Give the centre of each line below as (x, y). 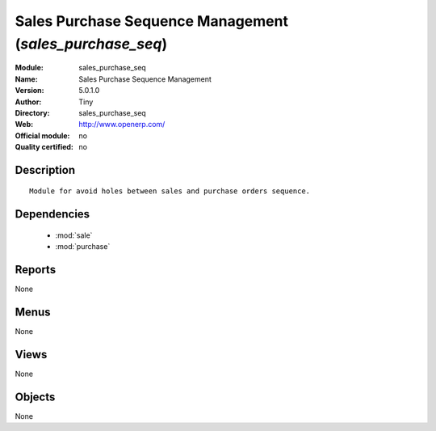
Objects (35, 397)
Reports (36, 270)
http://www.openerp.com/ (122, 125)
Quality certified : (44, 147)
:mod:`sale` (74, 235)
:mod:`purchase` (83, 247)
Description (45, 170)
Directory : (32, 112)
